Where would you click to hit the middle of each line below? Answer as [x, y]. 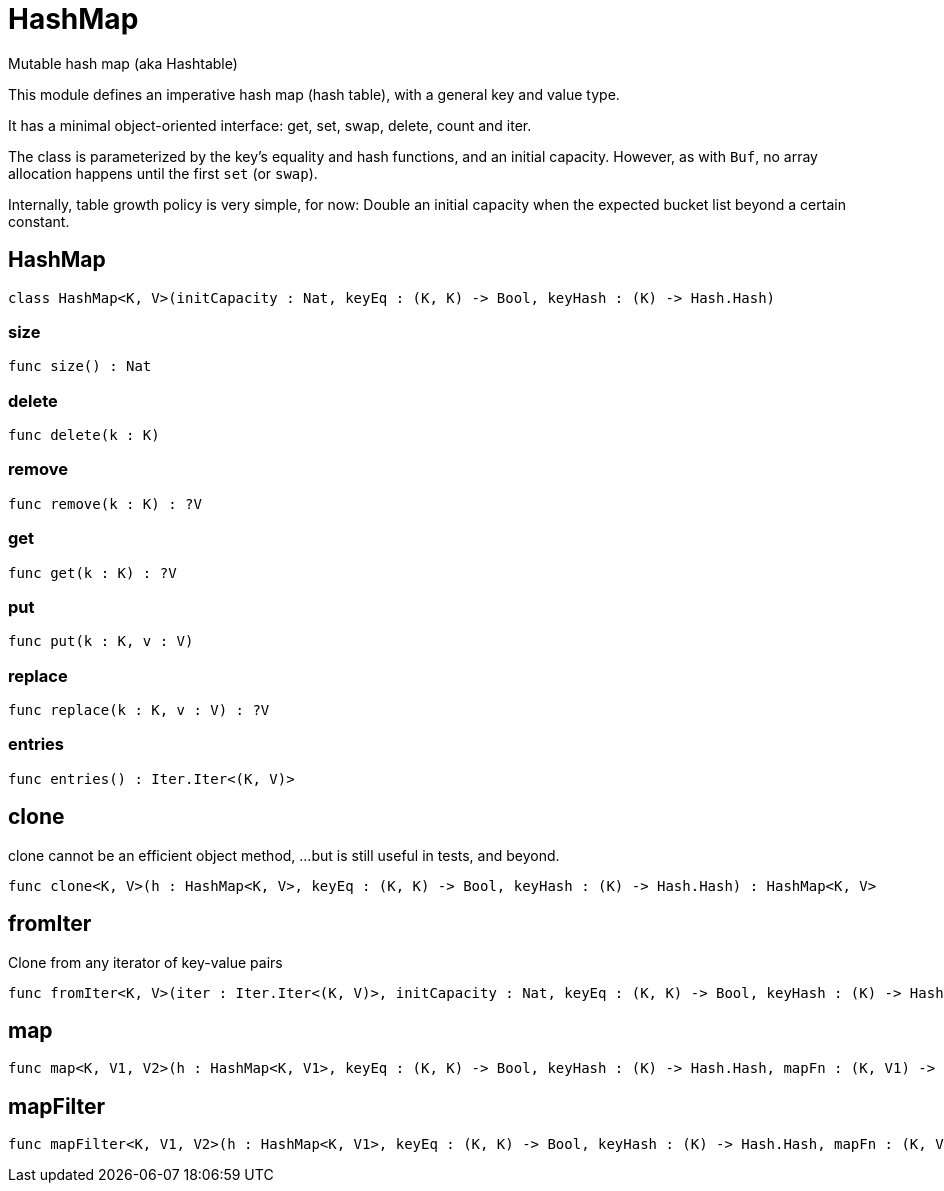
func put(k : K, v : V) [101, 641]
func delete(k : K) [84, 435]
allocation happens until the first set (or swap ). [163, 173]
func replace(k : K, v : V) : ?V [139, 710]
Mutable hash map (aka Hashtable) [123, 63]
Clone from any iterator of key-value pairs [145, 962]
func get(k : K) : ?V [92, 572]
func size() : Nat [80, 366]
